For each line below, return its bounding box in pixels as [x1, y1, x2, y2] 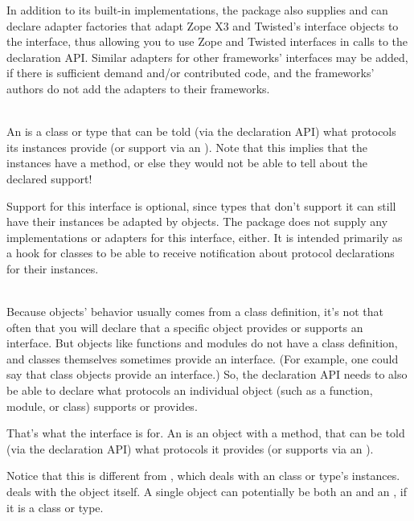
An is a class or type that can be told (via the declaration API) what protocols [6, 123, 396, 140]
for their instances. [6, 260, 99, 277]
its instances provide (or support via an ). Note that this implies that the [6, 138, 367, 155]
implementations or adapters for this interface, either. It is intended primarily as [6, 228, 403, 245]
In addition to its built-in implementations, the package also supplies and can [6, 2, 388, 18]
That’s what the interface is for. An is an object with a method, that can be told [6, 425, 405, 441]
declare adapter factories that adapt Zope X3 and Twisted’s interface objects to [6, 17, 399, 34]
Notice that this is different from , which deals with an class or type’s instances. [6, 467, 400, 484]
